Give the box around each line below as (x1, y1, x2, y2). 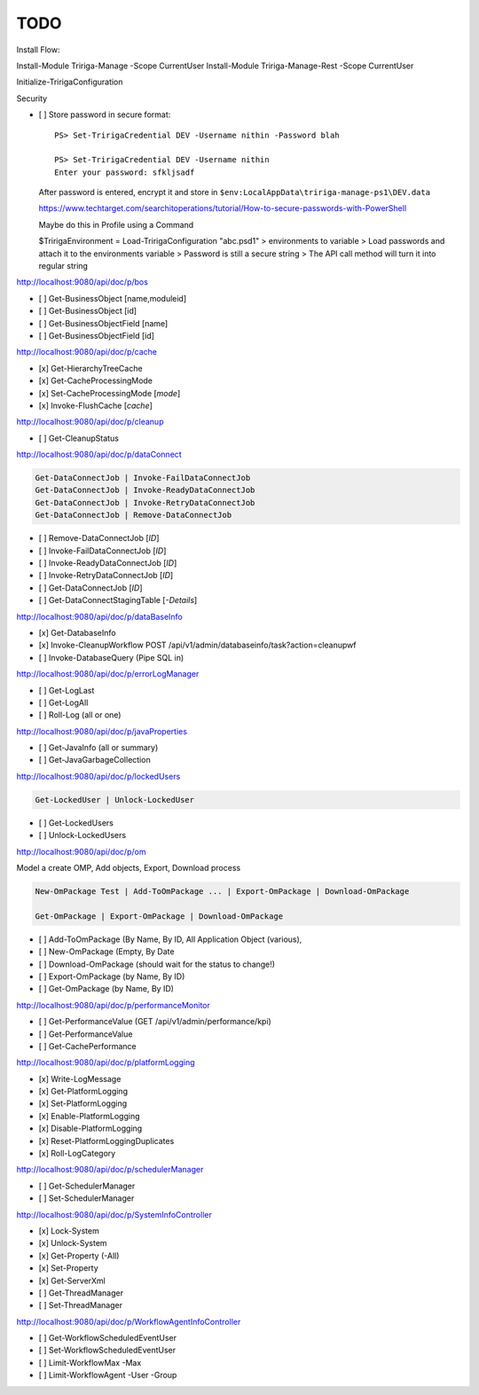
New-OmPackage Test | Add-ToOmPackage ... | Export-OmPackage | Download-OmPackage (35, 887, 410, 896)
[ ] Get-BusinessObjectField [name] (38, 317, 169, 328)
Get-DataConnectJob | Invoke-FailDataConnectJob (35, 473, 251, 483)
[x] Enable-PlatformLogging (38, 1110, 140, 1121)
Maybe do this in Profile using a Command (38, 219, 194, 230)
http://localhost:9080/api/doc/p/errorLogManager (16, 669, 200, 679)
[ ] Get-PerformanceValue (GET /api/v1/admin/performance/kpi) (38, 1016, 272, 1027)
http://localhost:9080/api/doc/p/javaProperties (16, 725, 188, 736)
